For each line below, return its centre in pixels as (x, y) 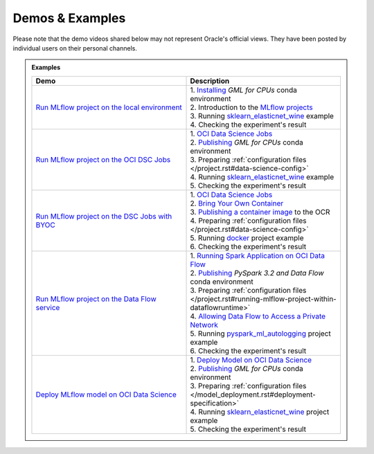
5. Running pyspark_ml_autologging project (261, 334)
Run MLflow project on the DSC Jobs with (104, 216)
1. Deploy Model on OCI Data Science (251, 360)
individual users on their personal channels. (75, 48)
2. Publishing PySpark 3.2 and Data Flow (257, 273)
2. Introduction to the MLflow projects (251, 107)
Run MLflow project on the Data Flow (96, 299)
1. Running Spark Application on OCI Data (258, 255)
